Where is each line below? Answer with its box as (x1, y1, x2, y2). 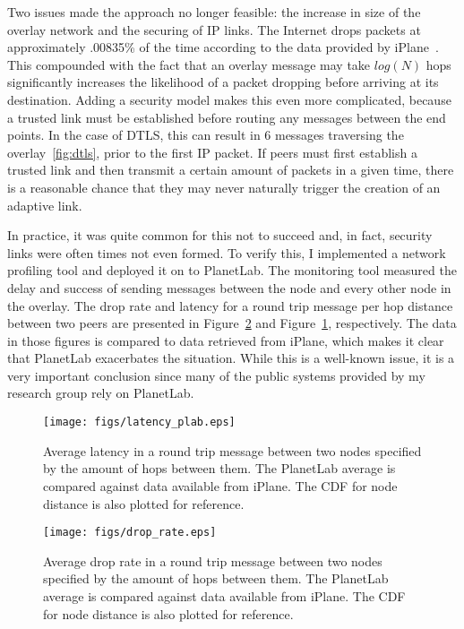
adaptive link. (7, 195, 82, 214)
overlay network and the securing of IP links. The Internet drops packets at (7, 20, 421, 39)
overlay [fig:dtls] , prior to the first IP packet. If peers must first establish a (7, 142, 417, 161)
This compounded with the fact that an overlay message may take (7, 55, 371, 73)
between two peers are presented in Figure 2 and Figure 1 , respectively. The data (7, 314, 457, 332)
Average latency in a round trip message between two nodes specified (43, 441, 422, 460)
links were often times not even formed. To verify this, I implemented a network (7, 243, 446, 262)
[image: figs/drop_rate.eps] (43, 526, 217, 539)
